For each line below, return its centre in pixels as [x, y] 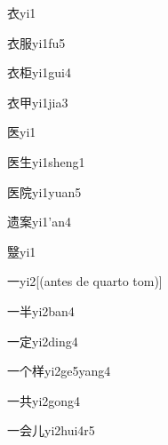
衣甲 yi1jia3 [38, 102]
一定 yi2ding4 [43, 341]
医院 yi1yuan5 [44, 191]
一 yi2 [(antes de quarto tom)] [85, 281]
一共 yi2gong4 [44, 400]
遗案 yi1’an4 [39, 222]
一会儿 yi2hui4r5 [51, 430]
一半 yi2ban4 [41, 310]
